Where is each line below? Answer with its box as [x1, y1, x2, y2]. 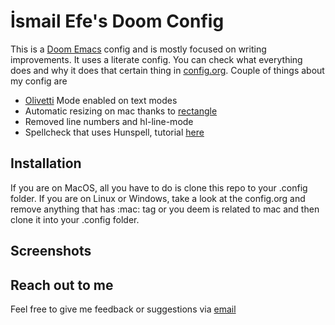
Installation [10, 155, 82, 172]
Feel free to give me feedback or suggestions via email [10, 303, 237, 315]
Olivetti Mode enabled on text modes [24, 94, 178, 106]
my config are [10, 75, 68, 87]
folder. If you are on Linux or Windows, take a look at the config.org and [10, 192, 306, 204]
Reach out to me [10, 276, 114, 294]
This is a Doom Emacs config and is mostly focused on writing [10, 43, 267, 55]
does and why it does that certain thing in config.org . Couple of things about [10, 64, 325, 76]
